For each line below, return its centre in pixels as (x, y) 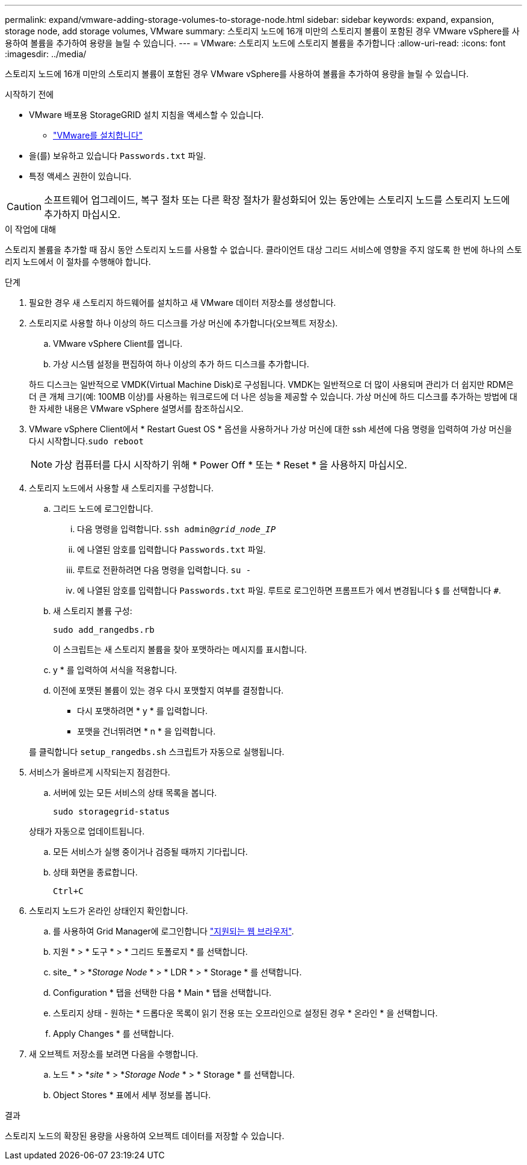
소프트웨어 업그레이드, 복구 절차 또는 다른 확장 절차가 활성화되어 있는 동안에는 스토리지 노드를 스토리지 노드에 (277, 200)
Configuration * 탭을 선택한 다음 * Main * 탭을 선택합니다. (162, 993)
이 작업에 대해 (31, 229)
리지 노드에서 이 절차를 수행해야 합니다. (78, 262)
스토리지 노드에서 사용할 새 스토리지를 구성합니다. (122, 488)
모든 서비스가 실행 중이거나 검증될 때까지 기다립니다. (150, 852)
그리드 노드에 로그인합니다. (103, 508)
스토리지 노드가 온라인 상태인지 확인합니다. (109, 911)
